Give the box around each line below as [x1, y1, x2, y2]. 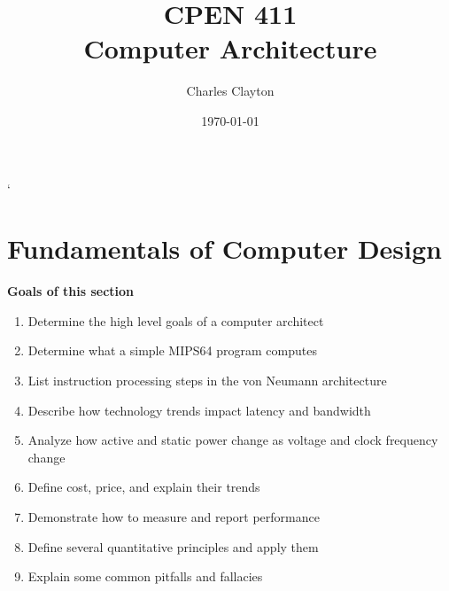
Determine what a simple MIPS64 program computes [27, 341, 317, 360]
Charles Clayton [186, 82, 275, 100]
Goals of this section [7, 282, 135, 300]
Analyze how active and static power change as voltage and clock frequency [27, 431, 438, 449]
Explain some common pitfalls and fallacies [27, 567, 263, 586]
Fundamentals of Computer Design [7, 230, 443, 267]
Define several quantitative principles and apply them [27, 537, 319, 556]
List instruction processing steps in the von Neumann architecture [27, 371, 387, 389]
